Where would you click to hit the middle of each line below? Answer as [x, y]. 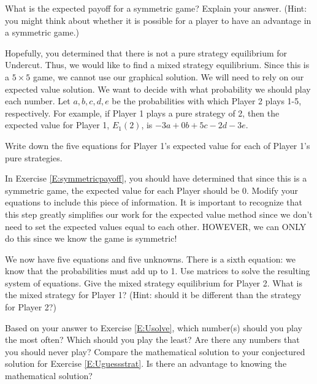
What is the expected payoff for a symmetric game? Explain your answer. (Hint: [156, 8]
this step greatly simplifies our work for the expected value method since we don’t [159, 214]
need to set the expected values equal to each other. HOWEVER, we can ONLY [156, 226]
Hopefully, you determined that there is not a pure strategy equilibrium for [146, 52]
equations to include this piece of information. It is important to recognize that [154, 202]
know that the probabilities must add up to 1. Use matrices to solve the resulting [158, 271]
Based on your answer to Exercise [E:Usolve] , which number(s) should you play [154, 327]
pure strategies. [34, 157]
